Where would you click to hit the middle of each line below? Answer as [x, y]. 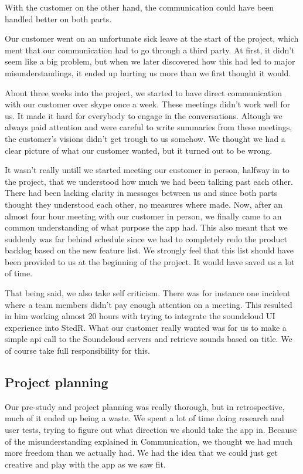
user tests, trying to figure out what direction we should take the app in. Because [151, 430]
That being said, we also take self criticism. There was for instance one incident [148, 293]
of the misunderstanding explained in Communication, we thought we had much [149, 441]
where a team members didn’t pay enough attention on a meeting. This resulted [149, 304]
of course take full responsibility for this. [77, 351]
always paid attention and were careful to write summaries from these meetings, [149, 127]
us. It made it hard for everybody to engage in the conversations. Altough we [144, 115]
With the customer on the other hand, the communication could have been [139, 7]
